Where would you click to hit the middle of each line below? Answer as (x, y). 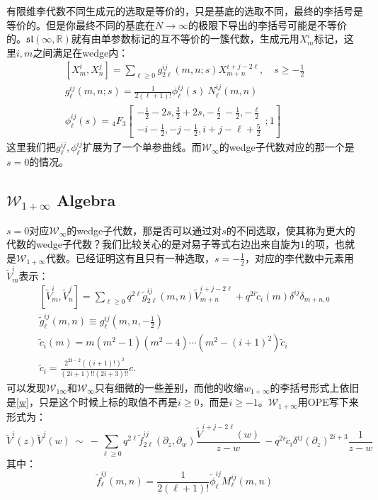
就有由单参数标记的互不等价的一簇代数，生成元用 (185, 39)
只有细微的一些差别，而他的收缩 (169, 387)
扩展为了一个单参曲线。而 (142, 147)
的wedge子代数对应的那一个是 (287, 147)
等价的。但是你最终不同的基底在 (81, 24)
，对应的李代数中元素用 (299, 257)
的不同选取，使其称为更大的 (291, 230)
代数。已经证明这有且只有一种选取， (130, 257)
